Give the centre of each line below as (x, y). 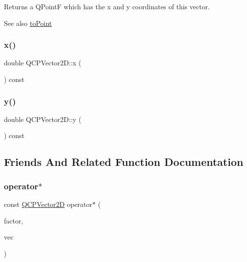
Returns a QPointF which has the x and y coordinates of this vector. (107, 6)
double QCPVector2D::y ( (43, 119)
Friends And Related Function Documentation (124, 162)
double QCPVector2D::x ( (43, 63)
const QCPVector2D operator (48, 204)
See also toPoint (28, 23)
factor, (14, 220)
